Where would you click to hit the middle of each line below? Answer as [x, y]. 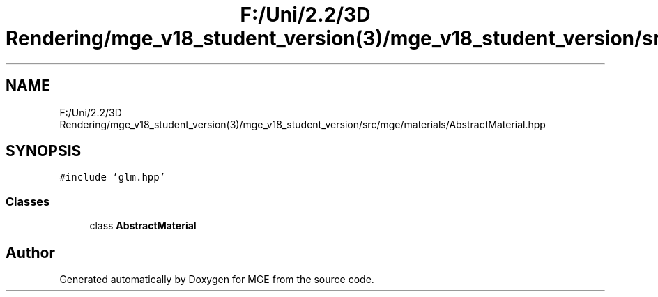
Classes [28, 201]
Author [30, 252]
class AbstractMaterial [143, 226]
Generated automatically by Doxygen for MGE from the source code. [217, 280]
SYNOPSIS [44, 151]
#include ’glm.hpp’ [113, 177]
